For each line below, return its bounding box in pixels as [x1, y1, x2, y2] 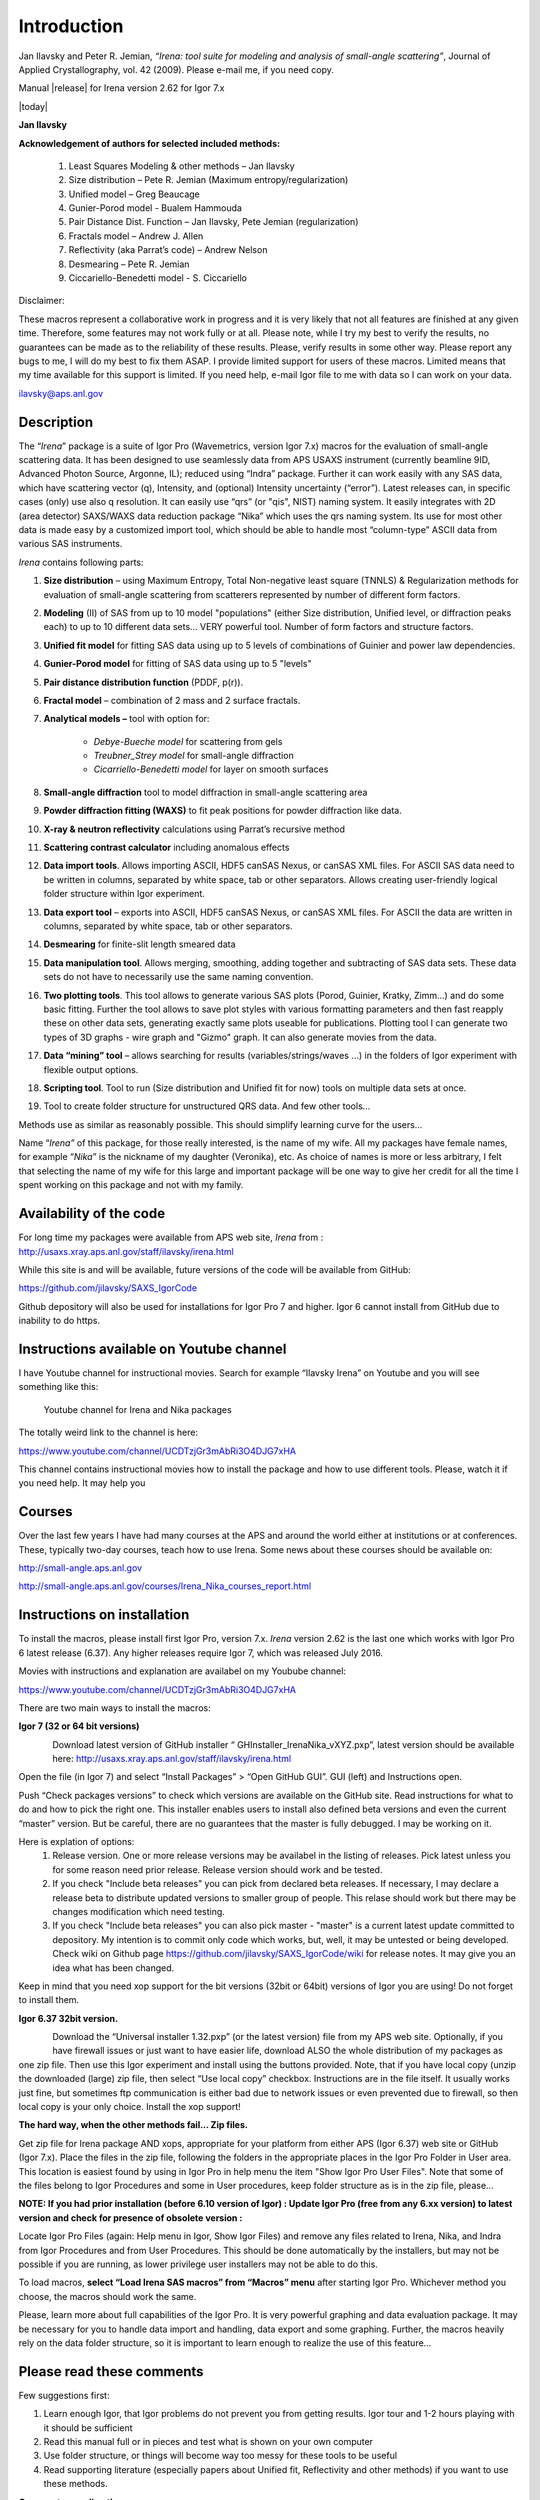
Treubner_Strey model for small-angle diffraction [93, 750, 294, 762]
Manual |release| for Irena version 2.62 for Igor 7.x [18, 82, 225, 94]
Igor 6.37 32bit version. [18, 2012, 119, 2024]
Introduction [18, 15, 124, 37]
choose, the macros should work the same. [18, 2290, 197, 2302]
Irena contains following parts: [18, 556, 144, 568]
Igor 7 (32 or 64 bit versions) [18, 1720, 140, 1732]
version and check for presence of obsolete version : [18, 2211, 243, 2224]
